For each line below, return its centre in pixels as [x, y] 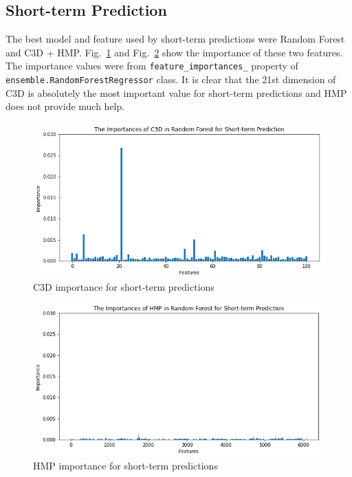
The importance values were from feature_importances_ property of [152, 66]
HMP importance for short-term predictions [125, 466]
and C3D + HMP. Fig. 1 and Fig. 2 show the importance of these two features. [174, 52]
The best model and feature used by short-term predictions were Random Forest [175, 39]
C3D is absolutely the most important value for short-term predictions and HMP [176, 92]
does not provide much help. [65, 106]
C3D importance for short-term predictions [124, 287]
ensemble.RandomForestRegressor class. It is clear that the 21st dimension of [171, 79]
